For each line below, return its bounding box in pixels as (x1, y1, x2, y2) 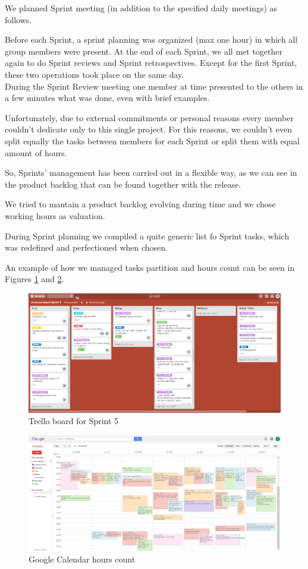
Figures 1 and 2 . (5, 273, 64, 285)
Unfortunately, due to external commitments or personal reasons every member (5, 111, 294, 124)
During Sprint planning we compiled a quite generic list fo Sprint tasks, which (5, 229, 290, 242)
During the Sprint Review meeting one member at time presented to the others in (5, 80, 303, 92)
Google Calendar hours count (29, 553, 136, 565)
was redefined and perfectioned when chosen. (5, 241, 168, 254)
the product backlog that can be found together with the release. (5, 178, 241, 190)
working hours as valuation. (5, 209, 105, 222)
